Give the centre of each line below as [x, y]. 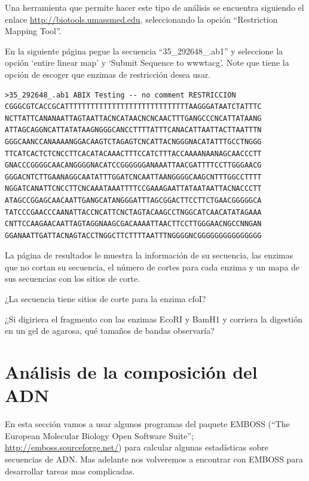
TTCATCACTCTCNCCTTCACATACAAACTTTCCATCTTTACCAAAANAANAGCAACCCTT [133, 153]
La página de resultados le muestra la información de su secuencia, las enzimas [149, 255]
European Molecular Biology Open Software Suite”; [99, 435]
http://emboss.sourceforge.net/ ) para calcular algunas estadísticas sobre [137, 447]
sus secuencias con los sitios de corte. [73, 278]
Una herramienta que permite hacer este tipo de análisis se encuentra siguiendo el [154, 7]
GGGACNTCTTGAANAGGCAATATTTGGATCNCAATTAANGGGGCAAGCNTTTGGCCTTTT [133, 177]
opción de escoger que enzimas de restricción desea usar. [108, 74]
